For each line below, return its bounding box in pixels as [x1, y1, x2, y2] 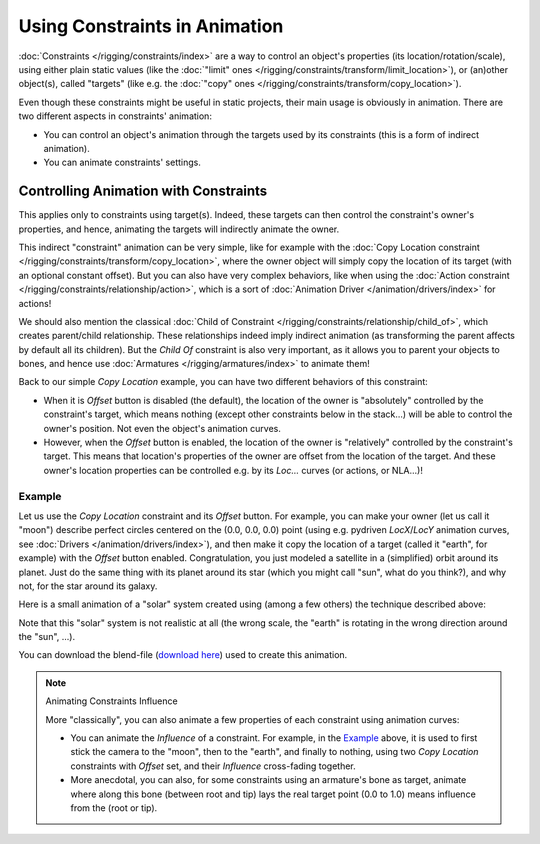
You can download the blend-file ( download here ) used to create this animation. [18, 649, 348, 661]
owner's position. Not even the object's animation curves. [43, 422, 282, 434]
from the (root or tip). [70, 802, 158, 814]
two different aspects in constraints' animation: [18, 110, 212, 122]
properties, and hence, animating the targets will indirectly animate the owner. [18, 223, 340, 235]
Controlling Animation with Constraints [18, 183, 268, 200]
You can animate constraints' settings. [43, 156, 202, 169]
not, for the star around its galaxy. [18, 580, 158, 592]
